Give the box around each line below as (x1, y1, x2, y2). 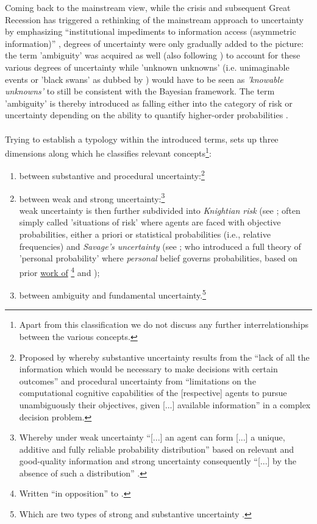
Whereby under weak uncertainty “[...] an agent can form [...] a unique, (19, 431, 285, 444)
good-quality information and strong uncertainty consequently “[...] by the (19, 455, 296, 467)
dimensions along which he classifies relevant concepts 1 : (5, 145, 212, 159)
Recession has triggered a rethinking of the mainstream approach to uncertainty (5, 13, 304, 26)
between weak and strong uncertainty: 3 (19, 190, 165, 205)
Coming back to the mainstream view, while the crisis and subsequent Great (5, 1, 291, 13)
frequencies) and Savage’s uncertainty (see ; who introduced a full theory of (19, 239, 301, 252)
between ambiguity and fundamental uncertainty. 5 (19, 287, 206, 301)
